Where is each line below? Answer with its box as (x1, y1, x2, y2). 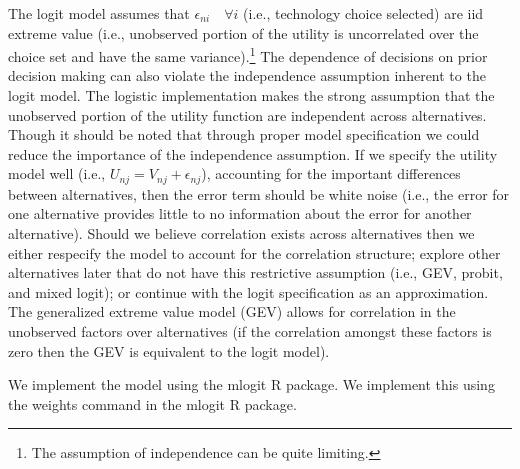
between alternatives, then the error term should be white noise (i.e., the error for (8, 183, 510, 204)
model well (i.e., (8, 163, 106, 184)
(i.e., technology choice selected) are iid (243, 3, 484, 23)
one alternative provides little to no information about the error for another (8, 203, 472, 224)
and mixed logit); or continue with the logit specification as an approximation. (8, 281, 489, 302)
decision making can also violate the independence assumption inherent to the (8, 65, 486, 86)
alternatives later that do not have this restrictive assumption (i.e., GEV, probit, (8, 262, 503, 283)
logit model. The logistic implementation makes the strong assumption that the (8, 85, 495, 106)
